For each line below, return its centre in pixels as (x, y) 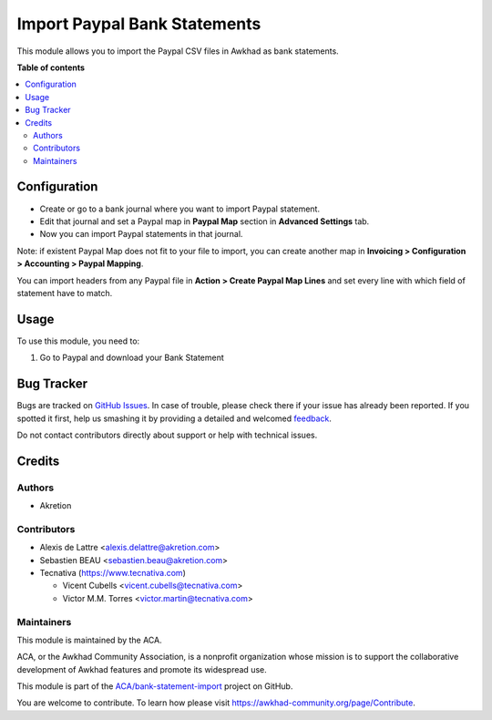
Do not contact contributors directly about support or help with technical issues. (167, 435)
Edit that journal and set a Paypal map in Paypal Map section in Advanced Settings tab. (205, 221)
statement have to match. (65, 293)
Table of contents (51, 67)
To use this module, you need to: (78, 341)
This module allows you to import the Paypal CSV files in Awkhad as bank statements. (178, 51)
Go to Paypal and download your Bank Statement (132, 358)
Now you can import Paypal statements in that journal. (141, 234)
